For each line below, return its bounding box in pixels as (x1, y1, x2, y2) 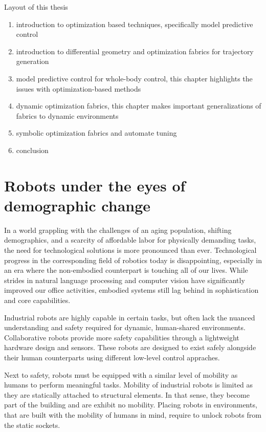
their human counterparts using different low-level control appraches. (4, 352, 220, 362)
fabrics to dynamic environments (16, 110, 119, 121)
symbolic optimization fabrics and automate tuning (16, 127, 177, 138)
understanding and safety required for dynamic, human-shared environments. (4, 322, 246, 333)
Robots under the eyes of (4, 175, 186, 196)
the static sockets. (4, 419, 60, 430)
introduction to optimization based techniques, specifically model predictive (16, 18, 253, 29)
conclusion (16, 144, 49, 155)
